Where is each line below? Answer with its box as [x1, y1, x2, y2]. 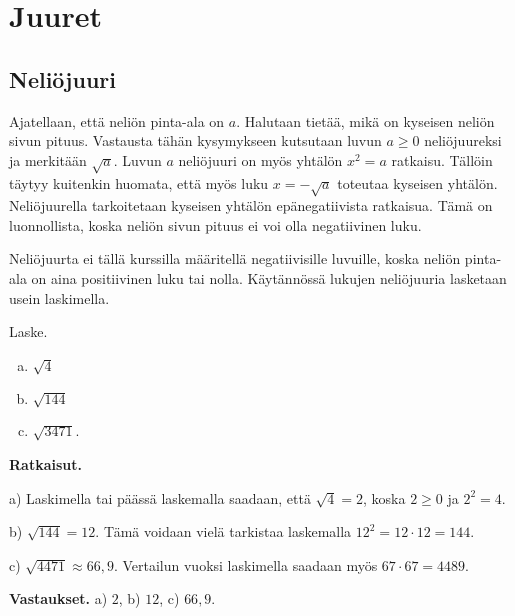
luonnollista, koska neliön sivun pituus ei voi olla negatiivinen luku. [9, 214, 422, 235]
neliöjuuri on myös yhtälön [178, 149, 343, 170]
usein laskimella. [9, 287, 110, 308]
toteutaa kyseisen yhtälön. [337, 172, 498, 193]
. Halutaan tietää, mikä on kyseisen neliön [236, 110, 495, 131]
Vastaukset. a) [9, 588, 108, 609]
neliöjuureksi [424, 130, 502, 151]
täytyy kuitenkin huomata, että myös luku [9, 172, 269, 193]
